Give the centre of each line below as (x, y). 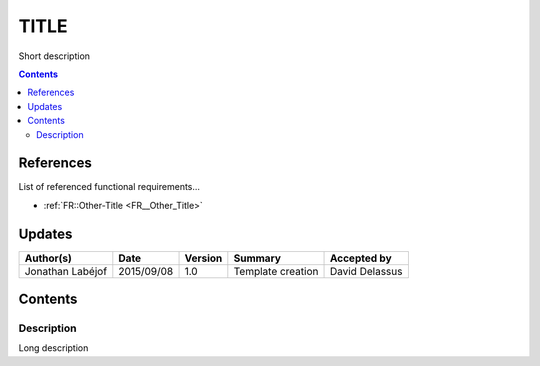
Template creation (276, 271)
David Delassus (366, 271)
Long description (53, 348)
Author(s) (48, 258)
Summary (257, 258)
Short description (54, 56)
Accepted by (360, 258)
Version (203, 258)
